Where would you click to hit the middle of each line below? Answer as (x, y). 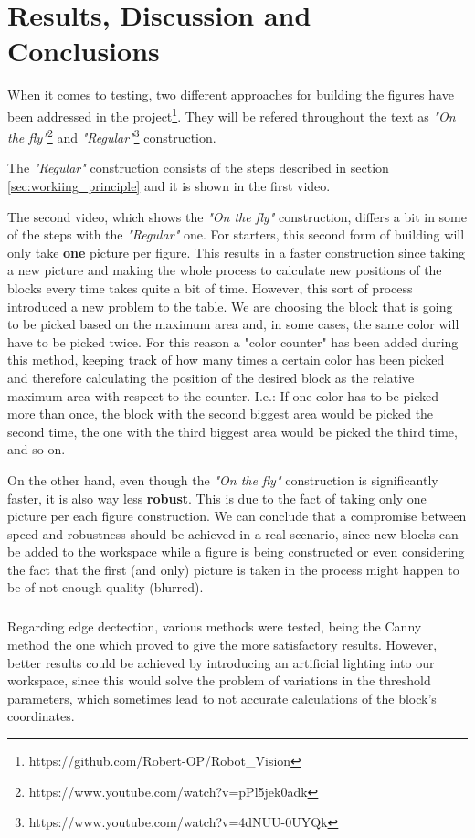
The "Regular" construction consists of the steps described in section (198, 168)
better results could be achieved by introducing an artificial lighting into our (221, 662)
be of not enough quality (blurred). (106, 587)
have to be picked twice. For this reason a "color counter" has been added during (233, 341)
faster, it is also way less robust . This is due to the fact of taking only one (217, 498)
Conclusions (84, 51)
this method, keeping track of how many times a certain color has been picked (226, 360)
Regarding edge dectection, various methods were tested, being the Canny (215, 626)
